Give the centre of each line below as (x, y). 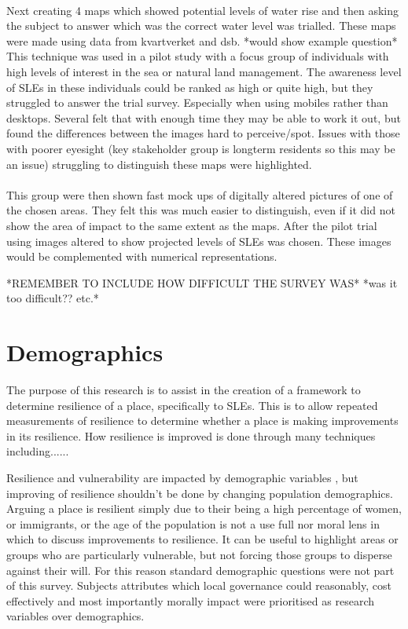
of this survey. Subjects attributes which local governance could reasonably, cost (199, 585)
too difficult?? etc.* (53, 298)
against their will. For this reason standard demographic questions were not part (200, 570)
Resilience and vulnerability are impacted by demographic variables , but (182, 477)
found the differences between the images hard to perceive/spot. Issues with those (203, 133)
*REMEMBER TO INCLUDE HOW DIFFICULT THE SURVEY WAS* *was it (202, 282)
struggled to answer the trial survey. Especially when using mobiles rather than (197, 102)
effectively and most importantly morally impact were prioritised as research (190, 600)
